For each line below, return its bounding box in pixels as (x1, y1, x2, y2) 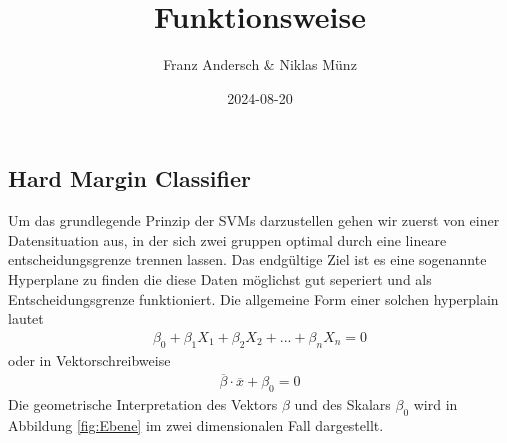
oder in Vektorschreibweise (8, 349, 171, 370)
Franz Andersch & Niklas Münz (163, 54, 357, 75)
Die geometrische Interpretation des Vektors (8, 394, 278, 415)
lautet (8, 308, 44, 329)
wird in (413, 394, 458, 415)
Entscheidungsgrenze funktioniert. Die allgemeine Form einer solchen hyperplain (8, 288, 499, 309)
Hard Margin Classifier (8, 163, 252, 194)
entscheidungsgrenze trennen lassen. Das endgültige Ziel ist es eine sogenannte (8, 249, 487, 270)
